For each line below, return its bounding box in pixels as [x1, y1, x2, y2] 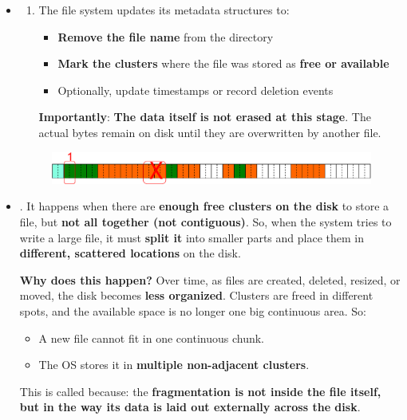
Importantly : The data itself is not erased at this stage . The [38, 108, 371, 125]
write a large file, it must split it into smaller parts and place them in [19, 229, 364, 245]
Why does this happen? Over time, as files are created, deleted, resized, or [19, 271, 401, 288]
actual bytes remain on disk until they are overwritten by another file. [38, 124, 381, 140]
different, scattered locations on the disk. [19, 245, 241, 261]
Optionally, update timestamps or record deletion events [57, 81, 334, 98]
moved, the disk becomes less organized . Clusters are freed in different [19, 287, 373, 304]
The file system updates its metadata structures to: [38, 2, 290, 18]
